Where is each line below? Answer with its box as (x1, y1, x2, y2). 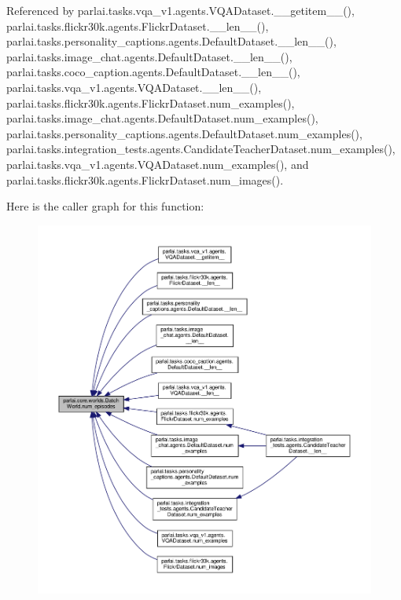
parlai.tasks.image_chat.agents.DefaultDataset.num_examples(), (6, 110, 318, 126)
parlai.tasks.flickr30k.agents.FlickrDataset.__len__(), (6, 17, 269, 34)
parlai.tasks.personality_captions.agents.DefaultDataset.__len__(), (6, 33, 337, 49)
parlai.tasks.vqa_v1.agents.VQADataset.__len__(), (6, 79, 262, 95)
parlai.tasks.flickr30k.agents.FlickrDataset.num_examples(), (6, 94, 295, 111)
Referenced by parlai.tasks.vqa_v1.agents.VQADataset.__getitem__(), (6, 2, 355, 18)
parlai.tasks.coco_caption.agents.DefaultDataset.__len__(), (6, 64, 300, 80)
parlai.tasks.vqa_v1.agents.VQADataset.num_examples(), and (6, 155, 309, 172)
